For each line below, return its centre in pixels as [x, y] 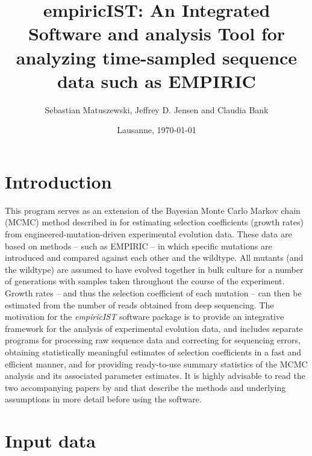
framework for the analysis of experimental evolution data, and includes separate [154, 328]
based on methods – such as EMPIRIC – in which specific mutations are [139, 245]
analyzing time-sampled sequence [157, 57]
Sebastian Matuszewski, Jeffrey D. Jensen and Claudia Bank [157, 109]
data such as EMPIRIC [157, 80]
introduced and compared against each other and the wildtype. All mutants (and [154, 258]
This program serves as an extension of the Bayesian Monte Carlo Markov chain [153, 210]
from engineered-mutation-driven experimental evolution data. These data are [148, 234]
